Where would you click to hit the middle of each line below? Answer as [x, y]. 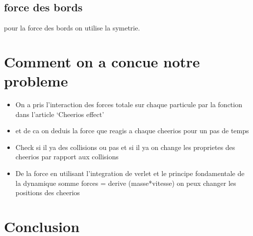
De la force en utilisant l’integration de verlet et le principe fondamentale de [130, 173]
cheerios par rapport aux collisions [67, 157]
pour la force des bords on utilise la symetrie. [72, 28]
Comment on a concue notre [102, 61]
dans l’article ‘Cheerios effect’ [60, 114]
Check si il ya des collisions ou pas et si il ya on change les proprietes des [125, 147]
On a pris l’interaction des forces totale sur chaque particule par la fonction [129, 104]
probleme [36, 81]
